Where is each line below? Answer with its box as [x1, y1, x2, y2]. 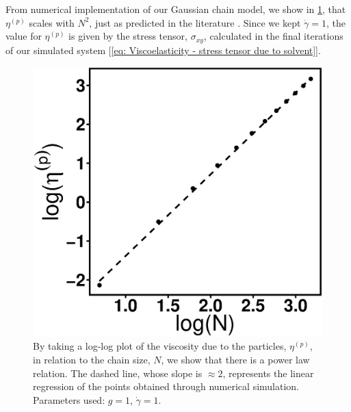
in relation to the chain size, [33, 352, 151, 367]
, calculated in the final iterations [203, 29, 343, 43]
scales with [29, 15, 75, 29]
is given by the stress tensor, [68, 29, 187, 43]
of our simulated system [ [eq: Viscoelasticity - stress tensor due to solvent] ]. [5, 42, 321, 57]
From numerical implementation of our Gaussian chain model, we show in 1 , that [5, 2, 346, 16]
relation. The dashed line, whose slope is [33, 365, 203, 380]
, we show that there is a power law [161, 352, 310, 367]
